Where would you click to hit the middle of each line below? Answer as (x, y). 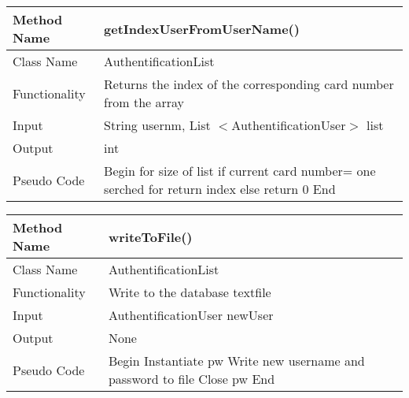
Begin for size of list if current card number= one (240, 171)
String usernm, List (157, 125)
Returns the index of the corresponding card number (249, 84)
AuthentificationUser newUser (191, 315)
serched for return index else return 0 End (220, 189)
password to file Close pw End (192, 379)
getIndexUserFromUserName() (202, 28)
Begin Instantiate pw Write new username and (236, 361)
